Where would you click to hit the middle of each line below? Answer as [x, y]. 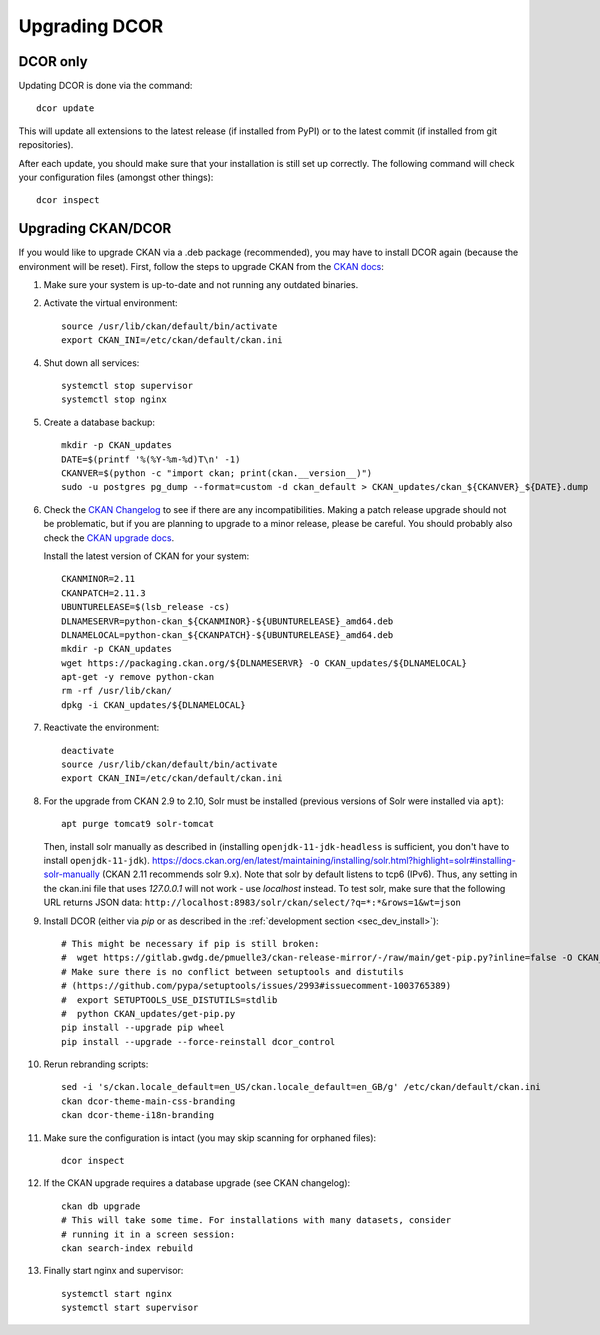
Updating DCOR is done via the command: [105, 86]
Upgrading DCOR [91, 26]
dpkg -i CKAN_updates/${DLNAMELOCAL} [154, 704]
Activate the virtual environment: [111, 303]
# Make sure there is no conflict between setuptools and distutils [232, 971]
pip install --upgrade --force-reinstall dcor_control [198, 1041]
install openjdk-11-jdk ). [96, 860]
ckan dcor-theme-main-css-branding [148, 1101]
